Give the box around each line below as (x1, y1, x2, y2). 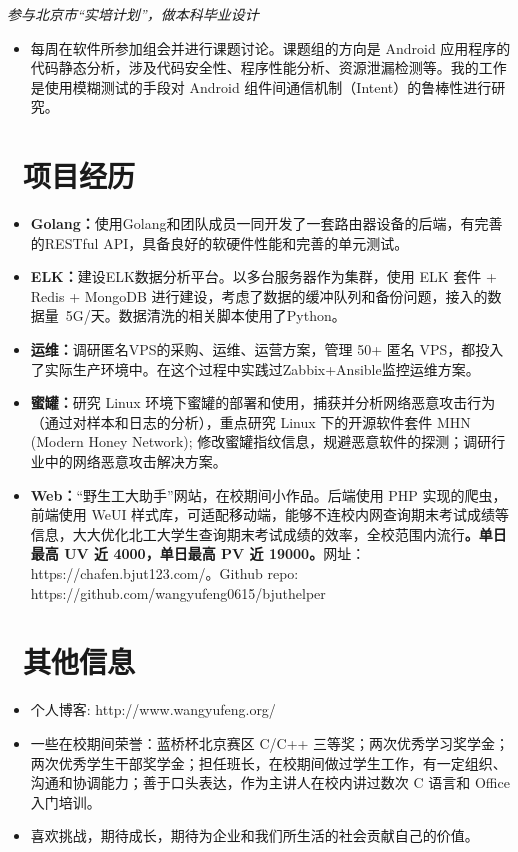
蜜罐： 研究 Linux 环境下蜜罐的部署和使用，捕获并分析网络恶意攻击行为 (30, 392, 496, 413)
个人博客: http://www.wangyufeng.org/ (30, 699, 276, 720)
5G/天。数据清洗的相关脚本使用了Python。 (65, 305, 346, 326)
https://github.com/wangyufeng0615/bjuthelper (30, 582, 326, 603)
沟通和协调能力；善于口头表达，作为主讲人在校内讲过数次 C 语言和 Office (30, 772, 510, 793)
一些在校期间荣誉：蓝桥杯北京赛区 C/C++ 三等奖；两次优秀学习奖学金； (30, 732, 510, 753)
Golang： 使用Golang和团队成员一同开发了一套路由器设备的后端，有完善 (30, 213, 503, 234)
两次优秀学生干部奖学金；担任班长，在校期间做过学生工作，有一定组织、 (30, 752, 507, 773)
